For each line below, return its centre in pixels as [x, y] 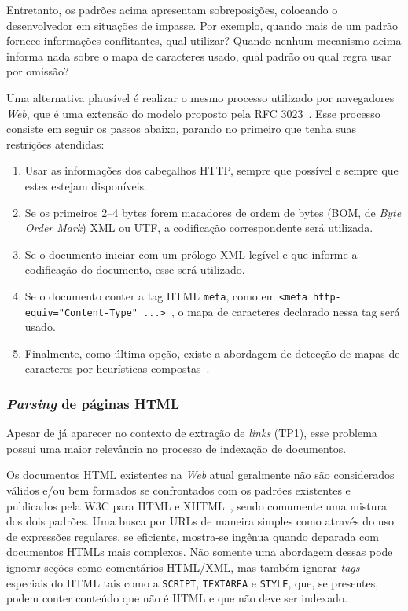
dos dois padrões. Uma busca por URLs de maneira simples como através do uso [200, 521]
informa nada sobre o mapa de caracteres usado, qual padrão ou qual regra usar [199, 55]
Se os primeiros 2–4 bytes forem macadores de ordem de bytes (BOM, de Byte [213, 212]
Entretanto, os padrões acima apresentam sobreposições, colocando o [172, 9]
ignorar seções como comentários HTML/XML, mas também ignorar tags [183, 567]
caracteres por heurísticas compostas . [117, 368]
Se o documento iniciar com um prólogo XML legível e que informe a [191, 254]
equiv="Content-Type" [81, 313]
